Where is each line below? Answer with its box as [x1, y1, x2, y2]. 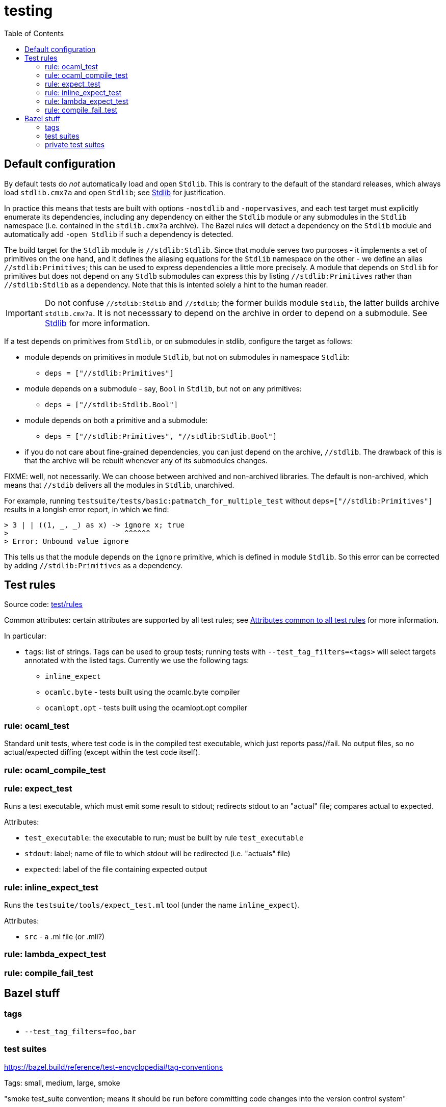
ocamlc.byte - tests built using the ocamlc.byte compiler [45, 688, 240, 697]
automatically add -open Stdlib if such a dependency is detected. [4, 229, 233, 239]
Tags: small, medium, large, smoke [4, 1078, 120, 1087]
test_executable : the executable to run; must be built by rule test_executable [24, 833, 304, 842]
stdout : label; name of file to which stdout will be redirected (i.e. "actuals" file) [24, 849, 291, 858]
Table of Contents [4, 29, 64, 38]
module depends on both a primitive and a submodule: [24, 415, 208, 425]
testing [4, 2, 53, 19]
